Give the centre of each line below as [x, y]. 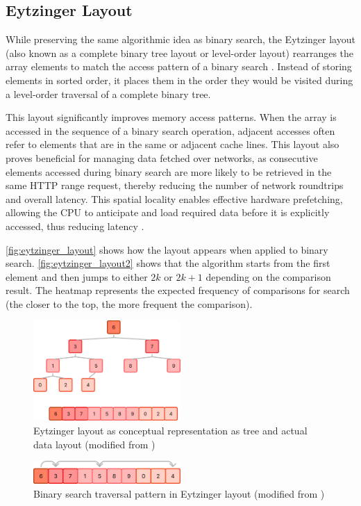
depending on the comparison [268, 276]
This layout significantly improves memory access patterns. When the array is [171, 117]
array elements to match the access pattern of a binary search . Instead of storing [179, 66]
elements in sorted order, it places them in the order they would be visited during [179, 80]
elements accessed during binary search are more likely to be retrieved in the [169, 171]
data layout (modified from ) [94, 444]
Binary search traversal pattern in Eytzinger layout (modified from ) [179, 493]
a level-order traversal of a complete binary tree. [108, 93]
